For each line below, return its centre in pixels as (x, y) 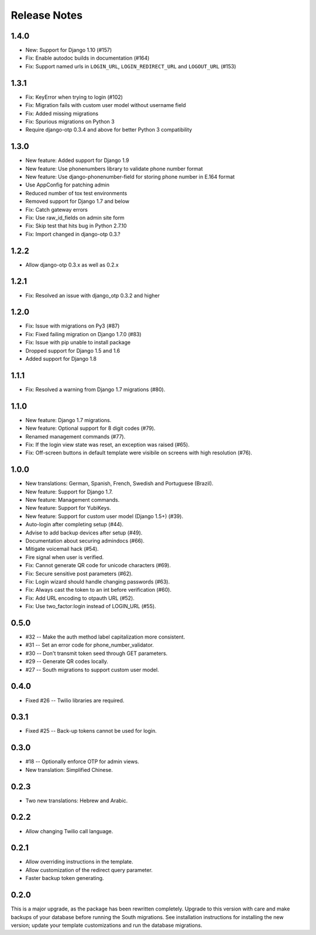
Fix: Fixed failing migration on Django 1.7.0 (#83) (83, 334)
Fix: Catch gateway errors (56, 209)
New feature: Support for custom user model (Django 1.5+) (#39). (104, 516)
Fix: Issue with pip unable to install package (78, 343)
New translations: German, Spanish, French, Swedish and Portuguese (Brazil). (119, 484)
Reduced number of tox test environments (76, 193)
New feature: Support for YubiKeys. (68, 508)
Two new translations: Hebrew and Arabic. (77, 801)
